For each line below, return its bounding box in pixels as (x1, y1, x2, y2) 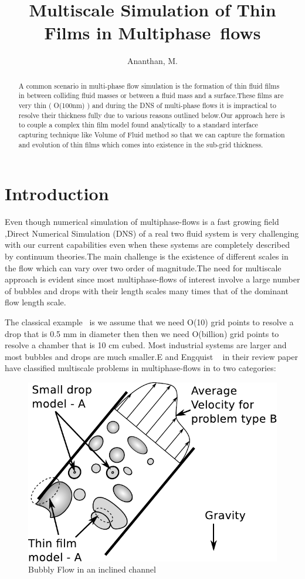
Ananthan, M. (127, 55, 178, 67)
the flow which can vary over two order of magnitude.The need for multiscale (5, 261, 282, 274)
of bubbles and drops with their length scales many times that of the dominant (5, 284, 289, 297)
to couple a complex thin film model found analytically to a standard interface (18, 120, 258, 130)
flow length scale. (5, 296, 66, 308)
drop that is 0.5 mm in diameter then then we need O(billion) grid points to (5, 327, 279, 339)
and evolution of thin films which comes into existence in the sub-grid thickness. (18, 139, 263, 149)
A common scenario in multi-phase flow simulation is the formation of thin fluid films (18, 80, 280, 90)
